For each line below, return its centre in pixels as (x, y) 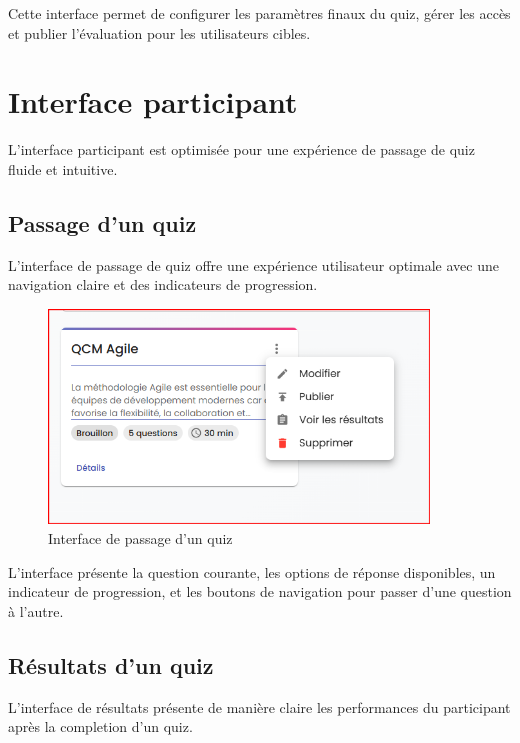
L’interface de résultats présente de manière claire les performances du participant (259, 706)
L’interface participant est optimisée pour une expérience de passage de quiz (241, 149)
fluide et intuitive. (63, 168)
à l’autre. (36, 610)
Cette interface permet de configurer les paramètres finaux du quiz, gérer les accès (259, 13)
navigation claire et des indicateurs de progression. (163, 284)
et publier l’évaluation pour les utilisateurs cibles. (159, 32)
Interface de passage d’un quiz (140, 538)
